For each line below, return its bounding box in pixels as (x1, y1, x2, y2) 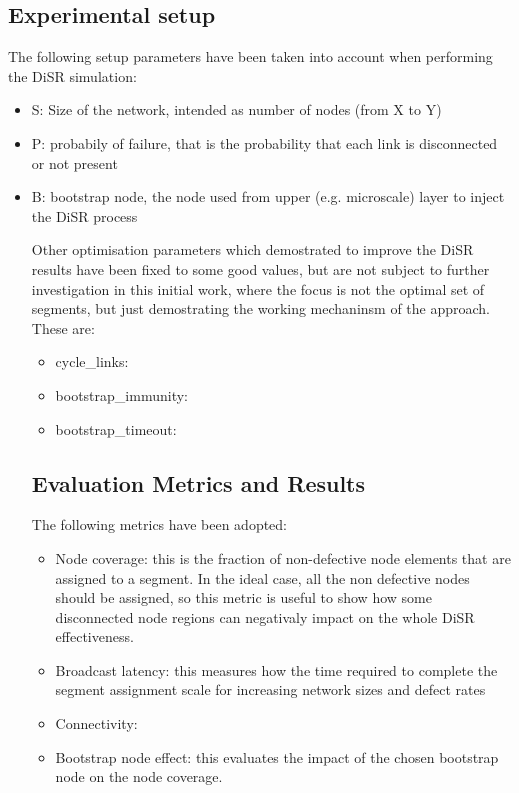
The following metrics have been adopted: (31, 514, 288, 535)
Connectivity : (55, 713, 138, 734)
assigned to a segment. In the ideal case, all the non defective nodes (55, 567, 470, 588)
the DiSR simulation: (8, 65, 137, 86)
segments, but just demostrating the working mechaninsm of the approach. (31, 298, 491, 319)
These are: (31, 317, 95, 338)
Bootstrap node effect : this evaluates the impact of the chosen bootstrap (55, 746, 499, 767)
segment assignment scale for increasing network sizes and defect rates (55, 679, 486, 700)
